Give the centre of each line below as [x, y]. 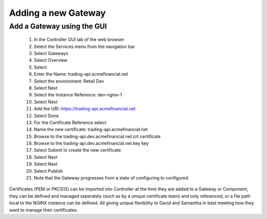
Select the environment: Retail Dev [69, 81]
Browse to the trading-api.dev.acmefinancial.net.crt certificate [97, 136]
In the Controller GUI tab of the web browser [79, 40]
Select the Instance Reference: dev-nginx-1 [78, 95]
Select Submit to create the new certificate [77, 150]
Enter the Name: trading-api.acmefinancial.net [81, 74]
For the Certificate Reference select [70, 122]
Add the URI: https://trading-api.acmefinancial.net [85, 109]
